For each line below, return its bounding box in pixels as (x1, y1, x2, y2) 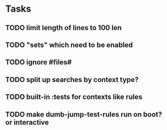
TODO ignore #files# (5, 58, 72, 67)
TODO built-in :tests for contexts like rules (5, 93, 142, 101)
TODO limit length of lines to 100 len (5, 23, 122, 32)
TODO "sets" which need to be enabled (5, 40, 133, 49)
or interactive (5, 118, 50, 126)
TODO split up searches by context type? (5, 75, 139, 84)
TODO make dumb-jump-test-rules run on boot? (5, 110, 162, 119)
